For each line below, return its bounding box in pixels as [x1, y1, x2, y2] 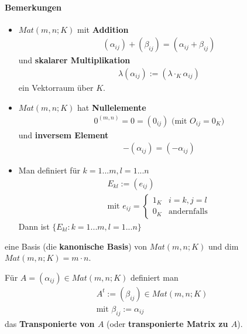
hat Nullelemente [77, 101, 146, 113]
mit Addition [77, 23, 129, 35]
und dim [208, 240, 239, 252]
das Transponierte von [5, 317, 95, 329]
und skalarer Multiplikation [18, 54, 131, 66]
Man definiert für [18, 164, 80, 176]
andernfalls [169, 207, 208, 216]
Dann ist [18, 220, 50, 232]
